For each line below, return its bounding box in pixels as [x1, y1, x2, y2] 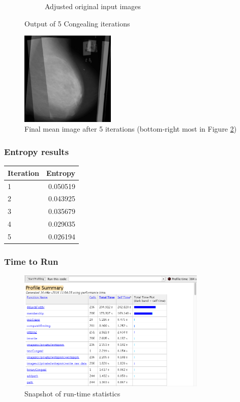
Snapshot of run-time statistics [24, 388, 121, 398]
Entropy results [4, 145, 69, 158]
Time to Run [4, 255, 58, 267]
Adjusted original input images [45, 1, 141, 11]
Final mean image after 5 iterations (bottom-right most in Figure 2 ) [24, 123, 237, 134]
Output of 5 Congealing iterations [24, 18, 130, 28]
